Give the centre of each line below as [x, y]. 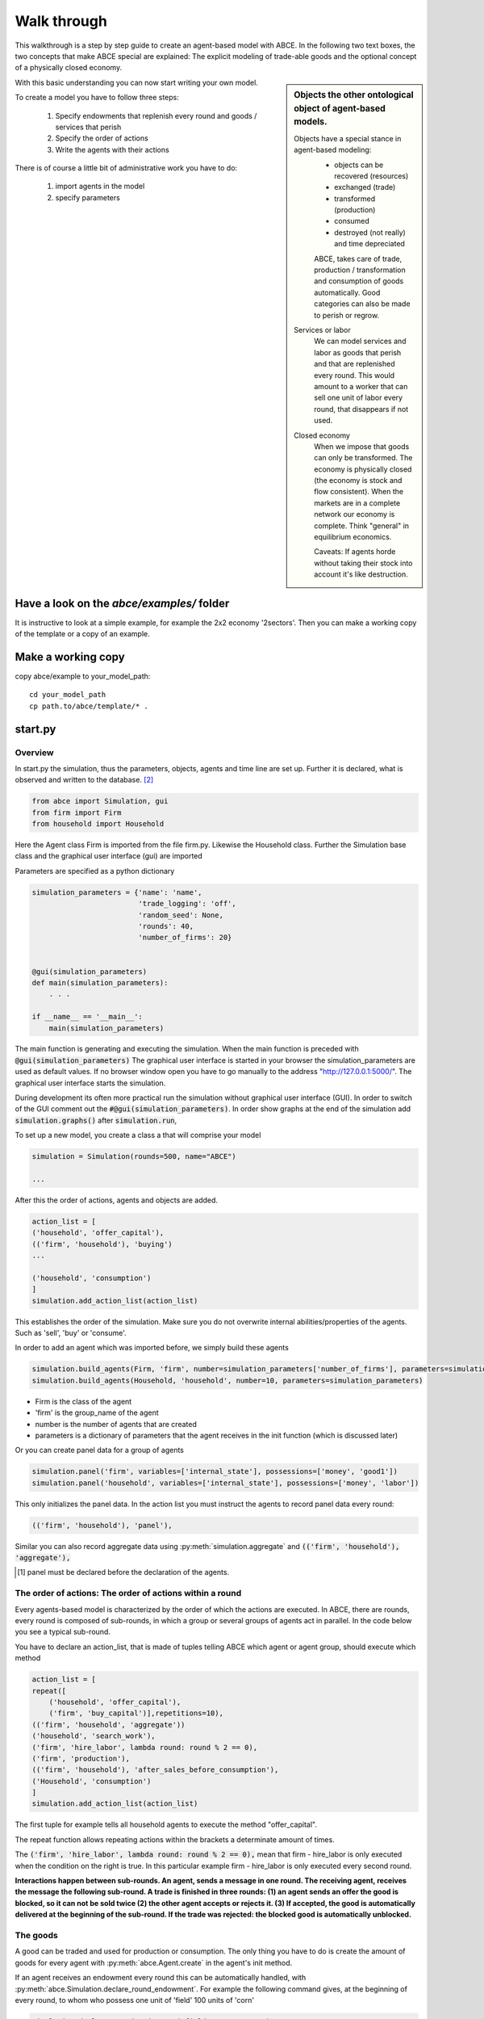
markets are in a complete [357, 503]
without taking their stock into [363, 563]
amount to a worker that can [361, 386]
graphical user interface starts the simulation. [90, 1083]
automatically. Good [347, 292]
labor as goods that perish [358, 352]
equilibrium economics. [353, 537]
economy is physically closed [363, 469]
